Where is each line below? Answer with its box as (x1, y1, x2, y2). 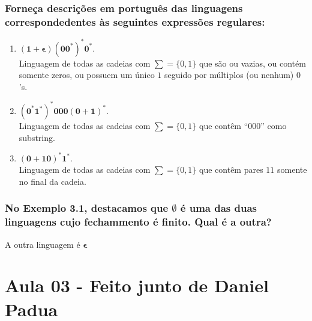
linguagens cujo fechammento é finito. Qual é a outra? (5, 214, 272, 229)
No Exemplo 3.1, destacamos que (5, 200, 169, 215)
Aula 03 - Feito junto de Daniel (5, 273, 269, 298)
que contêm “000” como (199, 119, 287, 131)
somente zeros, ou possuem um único (19, 68, 155, 81)
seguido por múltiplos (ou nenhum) (164, 68, 294, 81)
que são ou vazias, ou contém (199, 56, 306, 69)
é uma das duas (180, 200, 257, 215)
